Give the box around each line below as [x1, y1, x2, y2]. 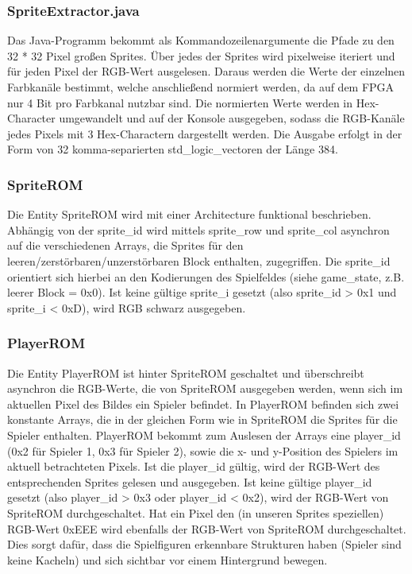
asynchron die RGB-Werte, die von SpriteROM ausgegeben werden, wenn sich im [7, 380, 403, 397]
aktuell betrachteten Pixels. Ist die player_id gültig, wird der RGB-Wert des [7, 458, 380, 475]
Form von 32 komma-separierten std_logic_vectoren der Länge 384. [7, 141, 338, 157]
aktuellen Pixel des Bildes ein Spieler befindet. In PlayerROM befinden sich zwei [7, 395, 399, 412]
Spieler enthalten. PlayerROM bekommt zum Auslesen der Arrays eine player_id [7, 426, 401, 443]
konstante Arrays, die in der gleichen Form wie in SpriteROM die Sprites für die [7, 411, 398, 428]
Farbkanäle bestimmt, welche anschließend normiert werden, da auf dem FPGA [7, 79, 395, 95]
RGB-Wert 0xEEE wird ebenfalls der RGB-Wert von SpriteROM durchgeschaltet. [7, 520, 406, 537]
